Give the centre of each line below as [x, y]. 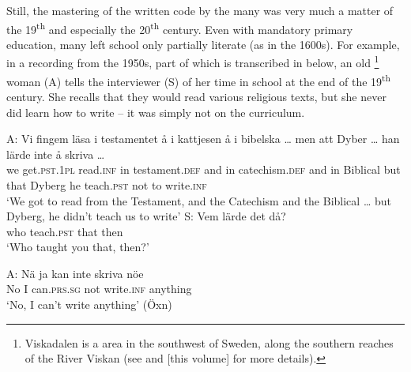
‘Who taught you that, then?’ [78, 247]
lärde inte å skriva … [56, 154]
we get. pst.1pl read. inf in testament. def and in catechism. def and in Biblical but [204, 169]
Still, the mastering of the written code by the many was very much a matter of [200, 10]
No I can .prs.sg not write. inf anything [99, 289]
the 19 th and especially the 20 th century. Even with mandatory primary [180, 28]
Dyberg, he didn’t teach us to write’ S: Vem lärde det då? [146, 216]
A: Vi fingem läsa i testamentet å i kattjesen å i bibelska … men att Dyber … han [203, 139]
